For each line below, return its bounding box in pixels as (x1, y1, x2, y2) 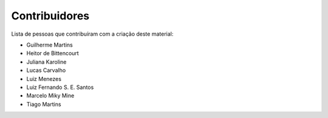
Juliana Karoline (26, 58, 67, 65)
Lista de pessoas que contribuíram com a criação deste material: (11, 30, 174, 38)
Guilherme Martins (26, 41, 73, 48)
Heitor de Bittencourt (26, 50, 79, 57)
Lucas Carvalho (26, 67, 66, 74)
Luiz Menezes (26, 75, 62, 82)
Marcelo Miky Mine (26, 92, 75, 99)
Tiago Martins (26, 100, 61, 108)
